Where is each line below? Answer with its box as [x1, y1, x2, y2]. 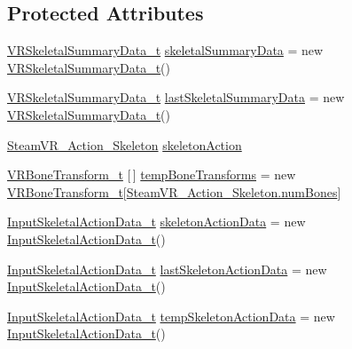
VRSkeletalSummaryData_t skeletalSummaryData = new [7, 41, 324, 59]
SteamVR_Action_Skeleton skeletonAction [7, 135, 242, 154]
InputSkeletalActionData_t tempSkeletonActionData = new [7, 306, 335, 325]
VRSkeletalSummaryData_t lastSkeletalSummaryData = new [7, 88, 345, 107]
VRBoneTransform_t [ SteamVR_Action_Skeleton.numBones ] [7, 182, 341, 201]
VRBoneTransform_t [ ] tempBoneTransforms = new [7, 165, 296, 184]
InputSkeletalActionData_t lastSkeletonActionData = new [7, 259, 327, 278]
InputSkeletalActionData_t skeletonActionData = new [7, 212, 306, 231]
